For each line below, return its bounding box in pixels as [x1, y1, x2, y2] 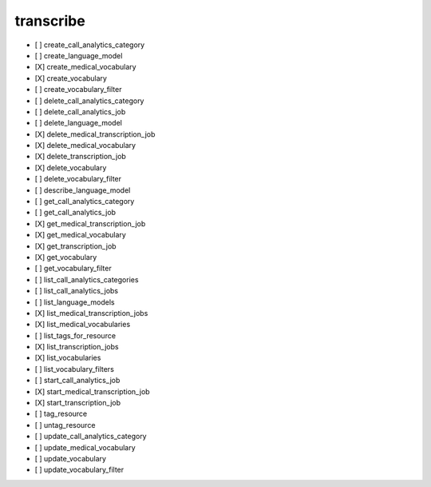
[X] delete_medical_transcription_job [34, 129, 156, 139]
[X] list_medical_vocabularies [34, 320, 131, 329]
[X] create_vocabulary [34, 73, 108, 83]
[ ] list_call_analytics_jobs [34, 286, 119, 296]
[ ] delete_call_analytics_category [34, 96, 144, 106]
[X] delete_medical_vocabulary [34, 141, 136, 150]
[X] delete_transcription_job [34, 152, 127, 162]
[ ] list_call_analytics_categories [34, 274, 139, 284]
